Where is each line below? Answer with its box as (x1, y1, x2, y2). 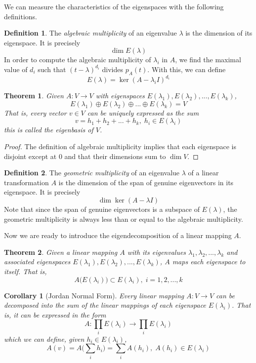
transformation (4, 177, 49, 187)
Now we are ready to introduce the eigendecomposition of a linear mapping (4, 230, 232, 241)
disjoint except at (4, 151, 57, 161)
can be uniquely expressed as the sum (87, 107, 199, 118)
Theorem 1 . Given (4, 90, 64, 101)
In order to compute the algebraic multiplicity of (4, 54, 151, 65)
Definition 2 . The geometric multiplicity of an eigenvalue (4, 167, 180, 178)
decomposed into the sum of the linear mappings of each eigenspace (4, 300, 206, 310)
